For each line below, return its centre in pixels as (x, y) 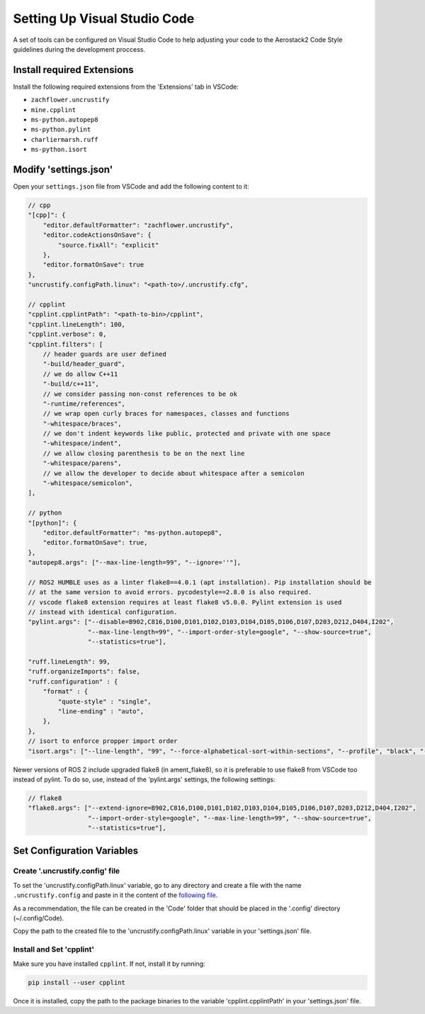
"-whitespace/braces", (82, 423)
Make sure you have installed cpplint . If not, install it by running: (109, 964)
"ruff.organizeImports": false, (84, 672)
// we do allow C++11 (80, 374)
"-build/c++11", (71, 384)
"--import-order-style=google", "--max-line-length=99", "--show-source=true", (229, 818)
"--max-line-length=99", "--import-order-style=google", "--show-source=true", (229, 632)
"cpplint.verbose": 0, (67, 334)
